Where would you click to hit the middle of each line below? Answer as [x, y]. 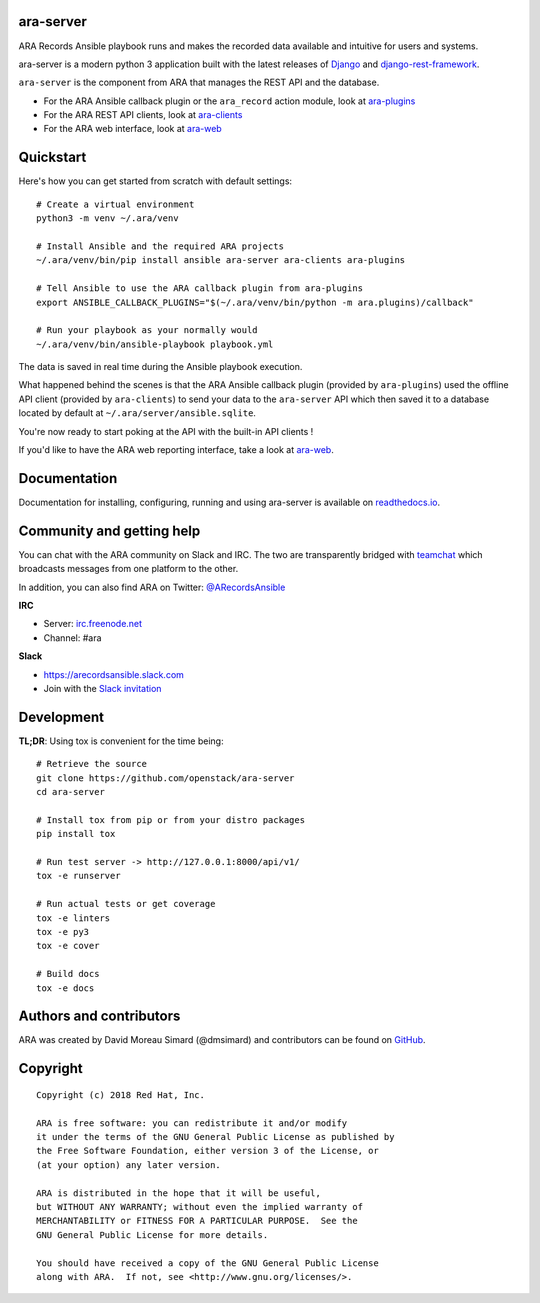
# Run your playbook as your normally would [147, 330]
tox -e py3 [63, 931]
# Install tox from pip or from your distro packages [170, 819]
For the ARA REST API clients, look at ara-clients [143, 115]
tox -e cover [68, 946]
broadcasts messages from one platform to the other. [128, 569]
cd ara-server [70, 792]
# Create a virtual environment [115, 204]
